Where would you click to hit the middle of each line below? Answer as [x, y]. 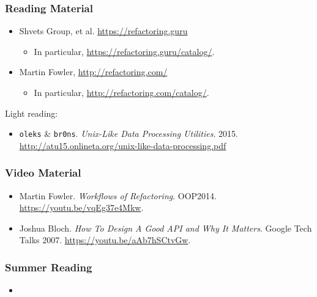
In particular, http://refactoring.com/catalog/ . [121, 92]
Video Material [43, 173]
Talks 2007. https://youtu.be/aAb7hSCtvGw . [105, 240]
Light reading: [32, 113]
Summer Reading [49, 267]
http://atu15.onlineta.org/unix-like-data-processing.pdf [123, 145]
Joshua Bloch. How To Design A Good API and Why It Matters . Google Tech [166, 228]
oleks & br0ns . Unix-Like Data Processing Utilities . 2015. [129, 134]
